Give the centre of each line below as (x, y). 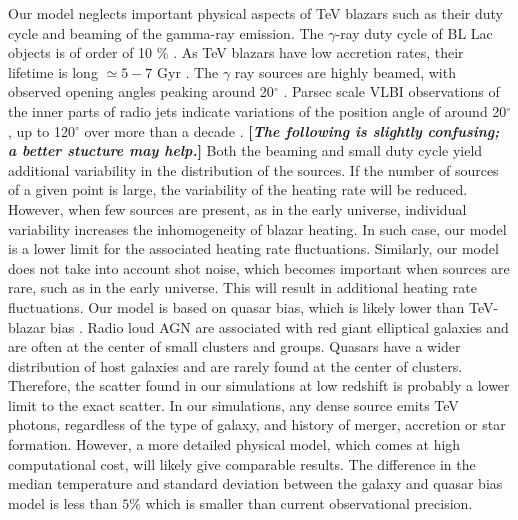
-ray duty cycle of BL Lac (414, 32)
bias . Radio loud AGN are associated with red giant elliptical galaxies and (279, 326)
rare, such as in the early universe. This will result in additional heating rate (242, 287)
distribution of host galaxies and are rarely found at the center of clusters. (235, 365)
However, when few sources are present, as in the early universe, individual (237, 208)
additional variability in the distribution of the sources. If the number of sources (253, 169)
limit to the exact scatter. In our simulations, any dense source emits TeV (233, 404)
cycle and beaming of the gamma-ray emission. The (166, 32)
